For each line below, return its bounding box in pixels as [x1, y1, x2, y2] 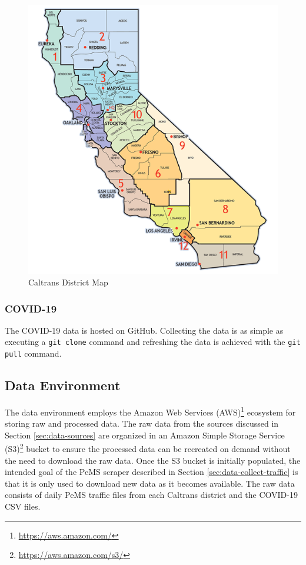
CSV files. [5, 500, 41, 513]
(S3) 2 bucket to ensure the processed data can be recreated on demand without [5, 441, 291, 455]
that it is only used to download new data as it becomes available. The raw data [5, 477, 295, 489]
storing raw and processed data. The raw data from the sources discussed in [5, 417, 279, 430]
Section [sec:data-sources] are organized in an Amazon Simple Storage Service [5, 428, 285, 441]
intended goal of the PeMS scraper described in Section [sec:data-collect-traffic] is [5, 466, 298, 478]
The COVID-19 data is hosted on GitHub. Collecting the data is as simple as [5, 324, 284, 336]
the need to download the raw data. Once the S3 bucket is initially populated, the [5, 454, 301, 466]
